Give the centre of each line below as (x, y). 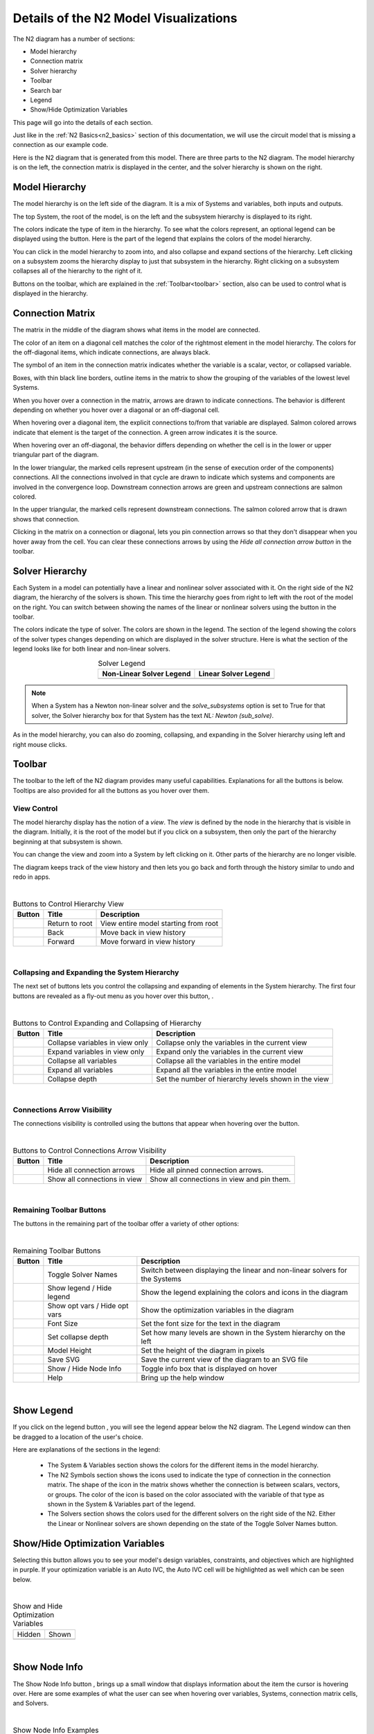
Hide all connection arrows (91, 1170)
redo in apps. (32, 877)
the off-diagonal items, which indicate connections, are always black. (112, 352)
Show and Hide (38, 1606)
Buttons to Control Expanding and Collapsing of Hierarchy (107, 1023)
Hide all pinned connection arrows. (207, 1170)
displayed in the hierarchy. (51, 293)
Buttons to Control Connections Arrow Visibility (90, 1150)
